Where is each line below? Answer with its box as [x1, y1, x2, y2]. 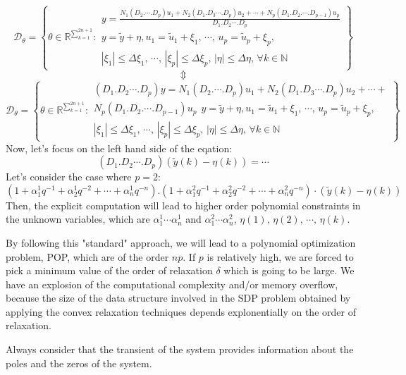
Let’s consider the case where [6, 169, 132, 184]
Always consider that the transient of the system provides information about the [6, 342, 354, 357]
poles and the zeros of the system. [6, 355, 152, 370]
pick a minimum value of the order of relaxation [6, 263, 213, 278]
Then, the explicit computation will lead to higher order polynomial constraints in [6, 197, 361, 212]
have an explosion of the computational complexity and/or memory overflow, [6, 276, 338, 291]
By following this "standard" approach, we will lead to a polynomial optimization [6, 235, 356, 250]
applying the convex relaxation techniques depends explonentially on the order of [6, 304, 356, 319]
